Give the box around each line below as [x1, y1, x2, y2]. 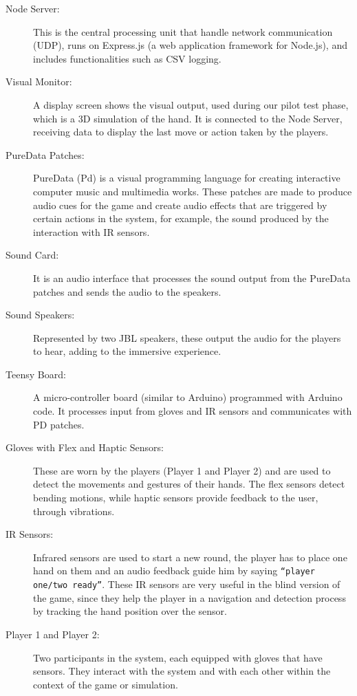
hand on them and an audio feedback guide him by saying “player [33, 563, 315, 578]
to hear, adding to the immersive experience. [33, 344, 221, 358]
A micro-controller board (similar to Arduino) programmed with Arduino [33, 390, 343, 404]
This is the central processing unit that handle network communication [33, 24, 333, 39]
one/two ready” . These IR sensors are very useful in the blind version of [33, 577, 340, 591]
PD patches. [33, 417, 85, 431]
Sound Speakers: [6, 307, 75, 322]
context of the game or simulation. [33, 677, 178, 691]
